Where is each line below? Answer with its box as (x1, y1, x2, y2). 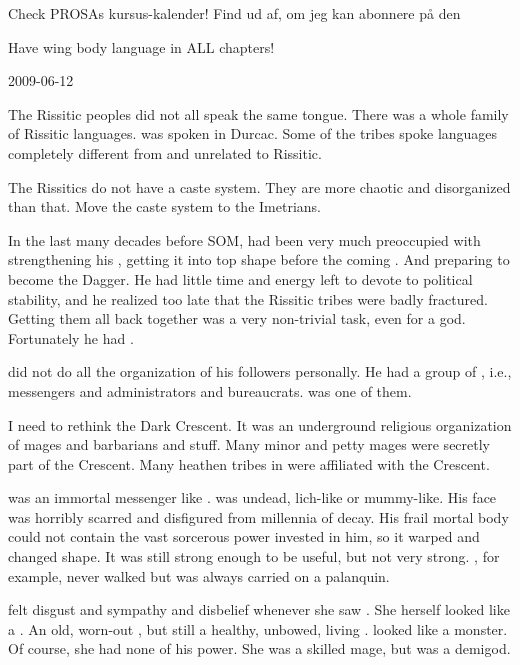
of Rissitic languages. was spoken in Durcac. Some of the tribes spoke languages (8, 123, 498, 144)
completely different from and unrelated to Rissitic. (8, 142, 322, 163)
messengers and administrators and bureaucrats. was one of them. (8, 380, 412, 401)
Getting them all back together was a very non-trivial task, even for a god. (8, 308, 466, 329)
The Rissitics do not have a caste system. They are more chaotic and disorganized (8, 176, 511, 197)
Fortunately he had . (8, 327, 134, 348)
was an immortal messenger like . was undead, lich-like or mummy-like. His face (8, 487, 497, 508)
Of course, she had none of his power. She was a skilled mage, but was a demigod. (8, 638, 511, 659)
